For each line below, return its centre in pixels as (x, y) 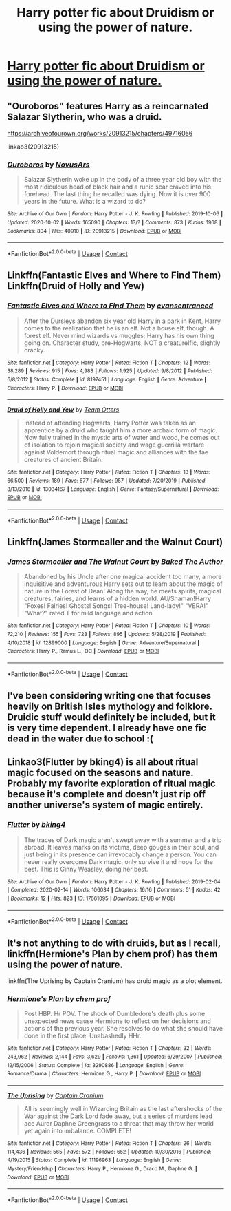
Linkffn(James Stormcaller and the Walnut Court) (115, 542)
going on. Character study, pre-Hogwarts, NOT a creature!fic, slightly (122, 343)
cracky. (34, 350)
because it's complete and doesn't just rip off (107, 794)
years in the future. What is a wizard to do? (85, 202)
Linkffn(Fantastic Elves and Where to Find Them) (114, 276)
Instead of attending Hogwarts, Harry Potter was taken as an (110, 423)
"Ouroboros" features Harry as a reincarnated (108, 106)
